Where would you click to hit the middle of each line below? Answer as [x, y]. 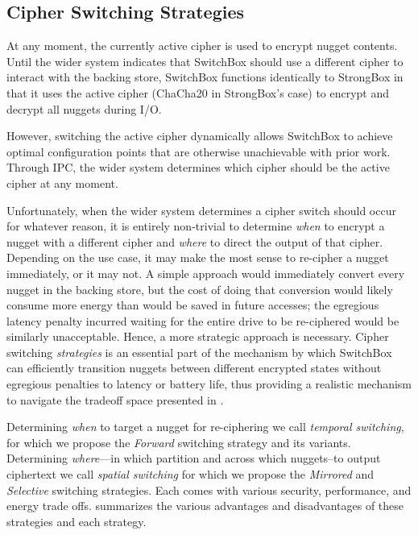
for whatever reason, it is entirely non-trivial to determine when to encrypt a [196, 226]
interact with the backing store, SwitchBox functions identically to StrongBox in [205, 77]
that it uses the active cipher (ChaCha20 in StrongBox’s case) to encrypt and [198, 92]
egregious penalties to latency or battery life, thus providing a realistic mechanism [209, 384]
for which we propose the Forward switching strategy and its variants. [179, 442]
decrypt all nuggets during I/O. [84, 108]
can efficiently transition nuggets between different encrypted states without [194, 368]
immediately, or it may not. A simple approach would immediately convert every [206, 273]
